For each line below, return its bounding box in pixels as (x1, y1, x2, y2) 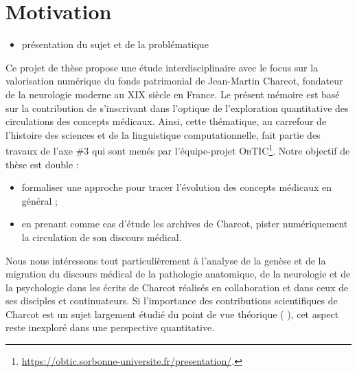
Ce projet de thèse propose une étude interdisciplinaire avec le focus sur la (5, 60, 319, 74)
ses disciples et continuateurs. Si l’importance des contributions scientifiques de (5, 293, 338, 308)
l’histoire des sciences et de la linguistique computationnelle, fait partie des (5, 127, 321, 142)
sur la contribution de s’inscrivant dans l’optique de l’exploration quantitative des (5, 100, 349, 115)
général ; (21, 193, 58, 207)
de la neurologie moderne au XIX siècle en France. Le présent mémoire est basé (5, 87, 340, 101)
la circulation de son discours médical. (21, 229, 182, 244)
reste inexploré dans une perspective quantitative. (5, 320, 215, 335)
